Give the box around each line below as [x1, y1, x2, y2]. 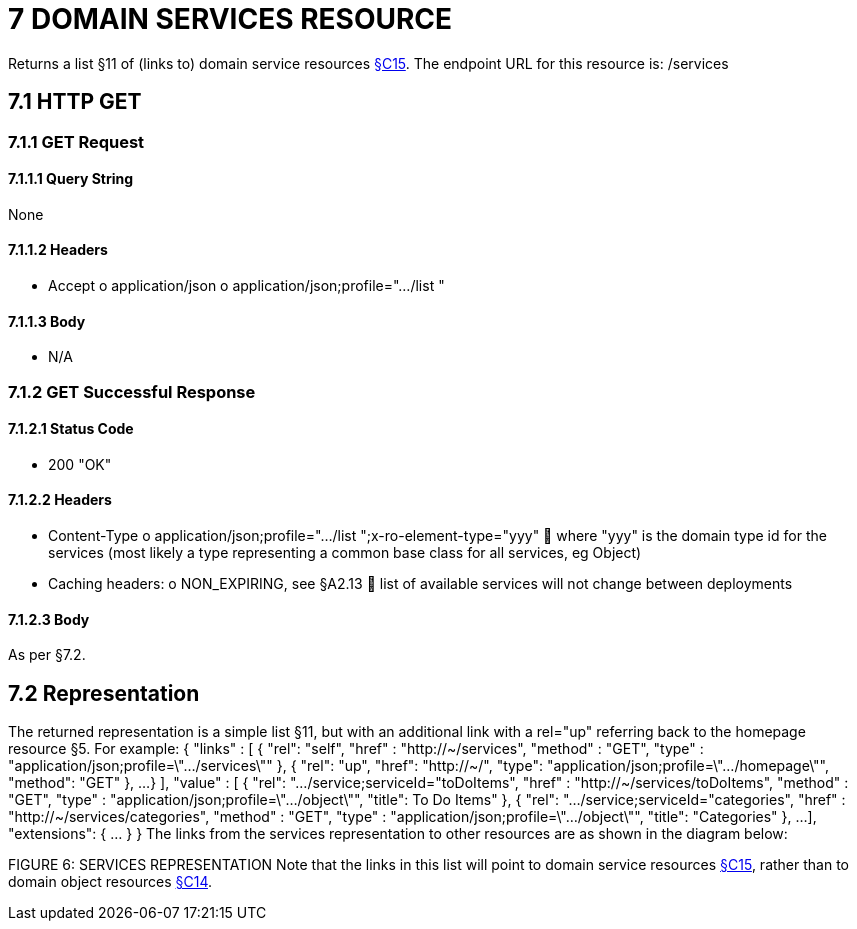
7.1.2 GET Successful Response [8, 381, 256, 402]
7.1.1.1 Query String [8, 170, 134, 188]
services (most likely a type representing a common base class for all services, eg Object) [48, 544, 642, 562]
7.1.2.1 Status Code [8, 420, 134, 438]
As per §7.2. [8, 646, 86, 664]
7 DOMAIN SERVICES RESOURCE [8, 2, 453, 36]
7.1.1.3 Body [8, 312, 86, 330]
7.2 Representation [8, 680, 200, 706]
